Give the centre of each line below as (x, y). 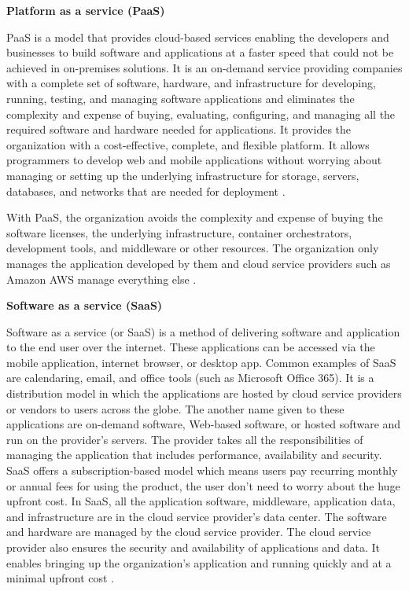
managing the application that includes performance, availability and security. (194, 455)
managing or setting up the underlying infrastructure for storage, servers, (183, 175)
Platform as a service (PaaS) (86, 10)
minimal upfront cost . (61, 578)
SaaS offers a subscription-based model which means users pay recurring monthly (202, 470)
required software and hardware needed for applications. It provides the (179, 129)
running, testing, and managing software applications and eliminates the (181, 98)
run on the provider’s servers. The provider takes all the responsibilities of (185, 439)
